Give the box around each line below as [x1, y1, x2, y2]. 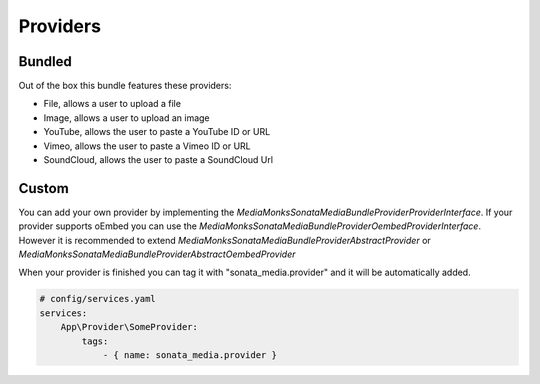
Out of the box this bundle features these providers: [18, 80, 232, 92]
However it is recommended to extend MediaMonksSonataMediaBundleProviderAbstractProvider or [18, 234, 432, 246]
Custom [18, 180, 69, 197]
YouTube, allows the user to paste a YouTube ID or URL [43, 126, 271, 138]
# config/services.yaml [39, 293, 157, 305]
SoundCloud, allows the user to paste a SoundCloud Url [43, 154, 274, 166]
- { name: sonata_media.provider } [102, 350, 277, 361]
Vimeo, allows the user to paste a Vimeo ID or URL [43, 140, 252, 152]
